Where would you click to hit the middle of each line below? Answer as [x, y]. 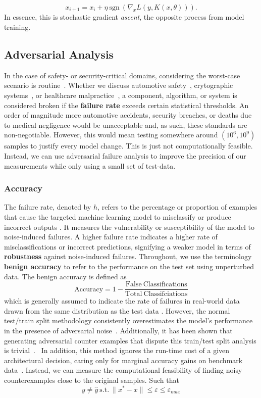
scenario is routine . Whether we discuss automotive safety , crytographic [119, 85]
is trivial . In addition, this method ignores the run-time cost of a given [117, 350]
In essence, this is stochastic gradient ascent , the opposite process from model [124, 17]
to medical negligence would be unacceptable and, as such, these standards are [126, 125]
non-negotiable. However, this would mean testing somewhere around [111, 135]
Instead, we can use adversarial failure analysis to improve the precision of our [125, 156]
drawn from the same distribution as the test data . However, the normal [117, 310]
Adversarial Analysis [59, 54]
